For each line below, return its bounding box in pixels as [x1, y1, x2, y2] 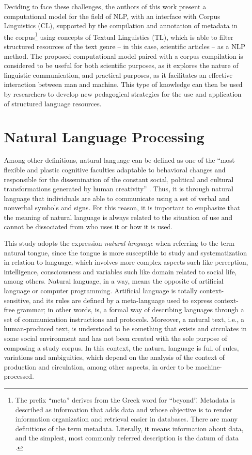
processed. [4, 371, 34, 381]
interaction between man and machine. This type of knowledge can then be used [4, 79, 243, 89]
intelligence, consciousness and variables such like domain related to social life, [4, 266, 237, 276]
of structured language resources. [4, 98, 102, 108]
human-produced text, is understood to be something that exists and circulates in [4, 323, 247, 334]
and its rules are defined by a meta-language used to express [33, 295, 212, 305]
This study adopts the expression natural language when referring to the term [4, 238, 235, 248]
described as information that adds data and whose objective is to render [15, 404, 233, 414]
